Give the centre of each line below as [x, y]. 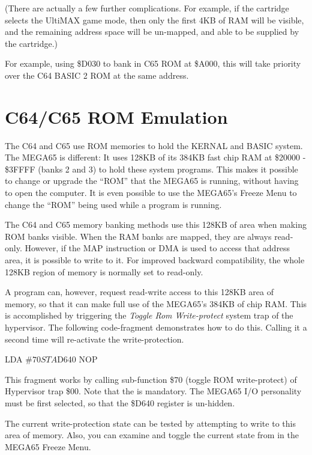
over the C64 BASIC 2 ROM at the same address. [97, 75]
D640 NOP [77, 359]
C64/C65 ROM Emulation [116, 116]
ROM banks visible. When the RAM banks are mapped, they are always [138, 236]
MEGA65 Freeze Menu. [48, 446]
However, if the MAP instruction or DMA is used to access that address [157, 248]
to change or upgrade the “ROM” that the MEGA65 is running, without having [152, 181]
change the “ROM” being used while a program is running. [113, 204]
